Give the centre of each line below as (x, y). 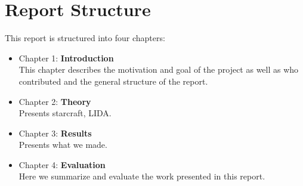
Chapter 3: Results (55, 133)
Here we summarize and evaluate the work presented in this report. (142, 176)
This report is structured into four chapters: (85, 38)
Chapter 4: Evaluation (62, 164)
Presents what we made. (63, 145)
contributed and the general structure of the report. (113, 81)
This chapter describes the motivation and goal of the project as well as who (159, 69)
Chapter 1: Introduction (66, 58)
